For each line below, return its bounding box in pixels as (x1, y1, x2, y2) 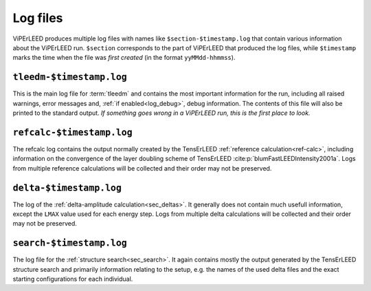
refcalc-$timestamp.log (12, 127, 133, 138)
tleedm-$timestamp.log (12, 72, 127, 83)
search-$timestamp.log (12, 237, 127, 249)
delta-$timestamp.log (12, 182, 122, 193)
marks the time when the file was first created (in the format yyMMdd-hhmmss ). (12, 54, 236, 62)
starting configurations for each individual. (12, 275, 133, 283)
